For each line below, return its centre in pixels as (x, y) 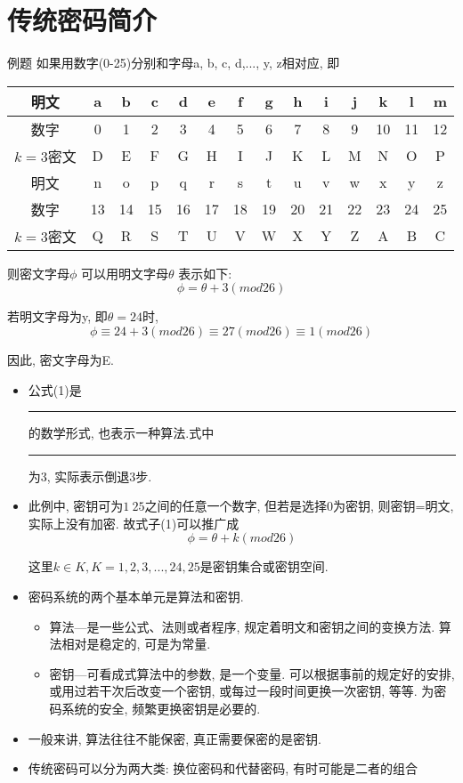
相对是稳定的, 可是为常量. (136, 644)
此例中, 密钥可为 (76, 506)
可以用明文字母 (125, 273)
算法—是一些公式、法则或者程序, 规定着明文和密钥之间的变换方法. (242, 626)
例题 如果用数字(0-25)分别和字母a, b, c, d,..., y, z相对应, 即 (174, 63)
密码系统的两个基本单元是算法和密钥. (136, 597)
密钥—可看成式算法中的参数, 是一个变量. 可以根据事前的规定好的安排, (252, 673)
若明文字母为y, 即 (57, 316)
